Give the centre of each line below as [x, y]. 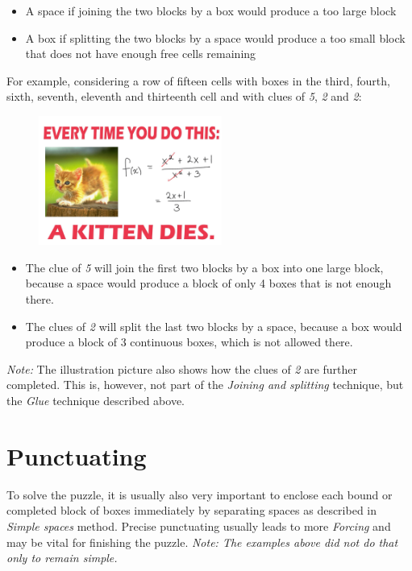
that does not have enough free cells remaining [141, 54]
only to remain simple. [62, 558]
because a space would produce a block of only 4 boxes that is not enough [208, 283]
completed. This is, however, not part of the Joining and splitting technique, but [205, 385]
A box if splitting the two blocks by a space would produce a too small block [215, 37]
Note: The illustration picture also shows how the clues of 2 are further [182, 368]
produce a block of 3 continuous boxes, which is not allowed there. [189, 342]
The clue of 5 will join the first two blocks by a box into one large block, [204, 267]
